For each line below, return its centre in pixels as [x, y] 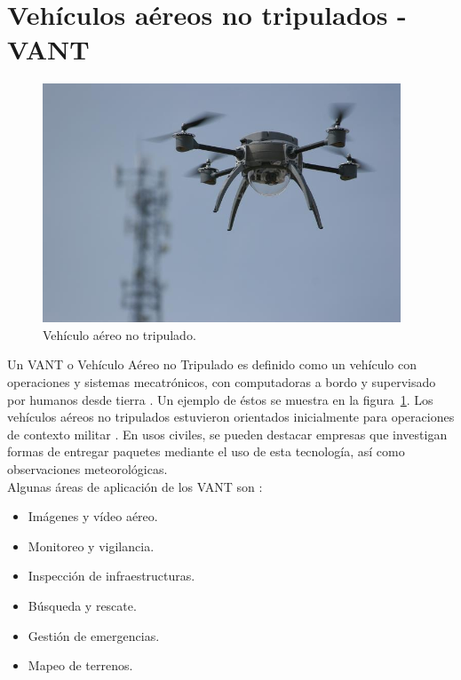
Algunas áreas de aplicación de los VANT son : [135, 486]
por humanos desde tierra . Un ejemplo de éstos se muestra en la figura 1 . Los [220, 399]
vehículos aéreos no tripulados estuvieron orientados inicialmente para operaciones [231, 417]
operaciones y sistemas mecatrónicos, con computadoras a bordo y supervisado [222, 382]
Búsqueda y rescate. [82, 605]
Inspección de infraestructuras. [111, 576]
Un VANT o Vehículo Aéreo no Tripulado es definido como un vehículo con [212, 364]
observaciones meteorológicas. [87, 468]
